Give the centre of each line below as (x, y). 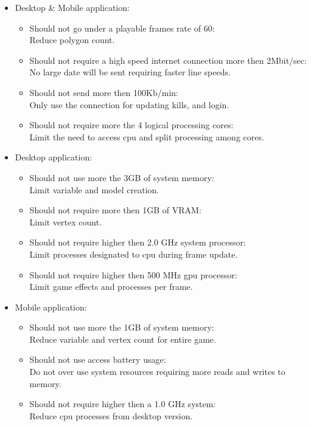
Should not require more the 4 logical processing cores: (131, 125)
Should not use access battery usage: (98, 359)
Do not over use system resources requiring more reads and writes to (157, 372)
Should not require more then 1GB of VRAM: (115, 210)
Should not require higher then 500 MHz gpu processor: (133, 274)
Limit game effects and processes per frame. (111, 287)
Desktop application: (54, 157)
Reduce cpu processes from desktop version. (111, 415)
